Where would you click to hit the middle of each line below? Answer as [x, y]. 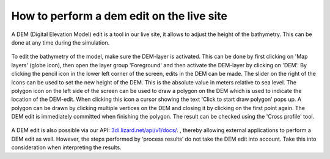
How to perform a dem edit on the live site [119, 16]
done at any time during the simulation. [61, 42]
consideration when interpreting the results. [66, 147]
